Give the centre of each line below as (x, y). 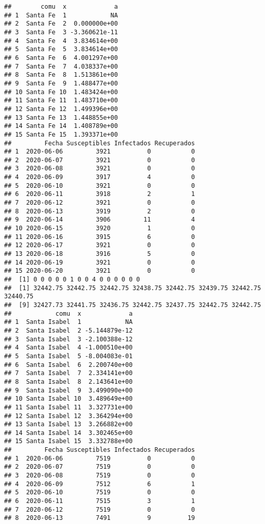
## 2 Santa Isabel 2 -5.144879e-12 (68, 330)
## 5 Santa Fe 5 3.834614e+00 (61, 49)
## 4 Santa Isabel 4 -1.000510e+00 (68, 348)
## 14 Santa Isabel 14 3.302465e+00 (68, 433)
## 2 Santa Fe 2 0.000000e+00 (61, 24)
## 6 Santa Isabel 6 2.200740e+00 (68, 365)
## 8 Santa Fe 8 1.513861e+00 (61, 75)
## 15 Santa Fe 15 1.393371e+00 (61, 134)
